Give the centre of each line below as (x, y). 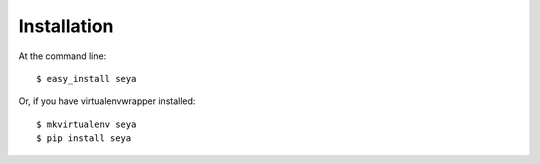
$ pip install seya (84, 138)
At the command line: (62, 56)
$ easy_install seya (86, 78)
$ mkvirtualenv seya (86, 124)
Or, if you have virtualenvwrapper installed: (107, 101)
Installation (66, 26)
